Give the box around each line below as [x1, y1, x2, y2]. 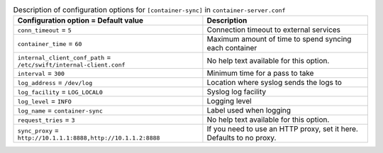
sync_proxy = [17, 125, 60, 135]
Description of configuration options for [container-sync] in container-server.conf [13, 5, 286, 15]
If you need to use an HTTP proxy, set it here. [206, 124, 358, 134]
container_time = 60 [17, 39, 82, 49]
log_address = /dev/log [17, 78, 93, 88]
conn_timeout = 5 [17, 25, 72, 35]
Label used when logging [206, 106, 291, 115]
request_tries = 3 [17, 115, 75, 125]
